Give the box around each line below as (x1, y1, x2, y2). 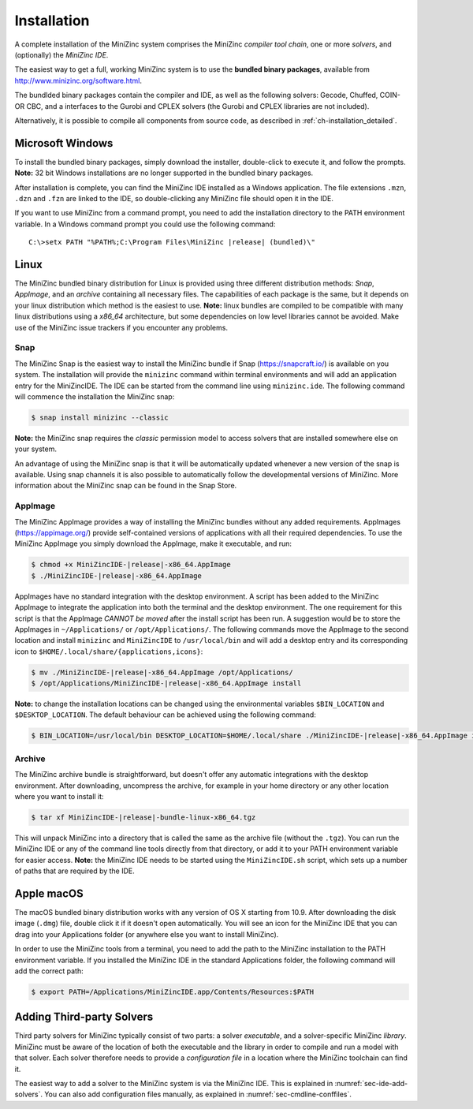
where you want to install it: (14, 791, 104, 801)
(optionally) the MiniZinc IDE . (14, 50, 109, 59)
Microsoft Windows (14, 136, 114, 150)
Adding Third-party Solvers (14, 1010, 154, 1024)
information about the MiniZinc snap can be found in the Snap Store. (14, 481, 237, 491)
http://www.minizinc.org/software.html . (14, 76, 142, 85)
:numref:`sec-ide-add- (334, 1078, 408, 1088)
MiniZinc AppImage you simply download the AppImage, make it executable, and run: (14, 539, 292, 548)
